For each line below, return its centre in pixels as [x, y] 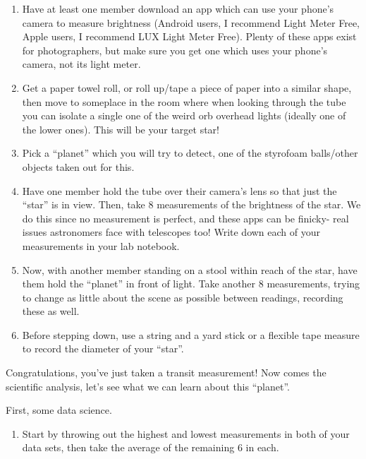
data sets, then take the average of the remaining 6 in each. [151, 447]
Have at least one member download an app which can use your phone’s [178, 8]
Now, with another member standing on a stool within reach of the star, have [190, 269]
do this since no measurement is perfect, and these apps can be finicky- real [185, 218]
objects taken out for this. [78, 166]
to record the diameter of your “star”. [103, 348]
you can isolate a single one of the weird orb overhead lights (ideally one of [184, 115]
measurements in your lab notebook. [101, 245]
